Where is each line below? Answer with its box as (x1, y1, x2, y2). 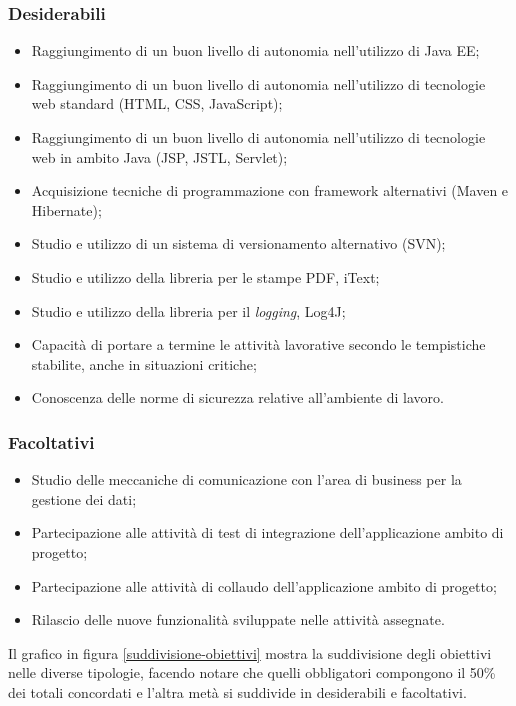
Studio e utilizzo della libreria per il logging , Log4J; (31, 300, 346, 321)
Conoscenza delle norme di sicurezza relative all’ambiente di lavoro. (31, 387, 444, 408)
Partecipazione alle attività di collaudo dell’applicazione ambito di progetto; (31, 575, 497, 596)
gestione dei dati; (31, 488, 137, 509)
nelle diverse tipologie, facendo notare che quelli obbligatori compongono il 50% (8, 662, 496, 683)
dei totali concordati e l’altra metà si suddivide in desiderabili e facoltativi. (8, 681, 467, 702)
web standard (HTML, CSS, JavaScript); (31, 93, 283, 114)
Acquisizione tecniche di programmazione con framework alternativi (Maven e (31, 180, 509, 201)
